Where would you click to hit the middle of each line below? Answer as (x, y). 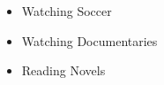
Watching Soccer (67, 11)
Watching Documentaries (89, 40)
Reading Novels (63, 70)
